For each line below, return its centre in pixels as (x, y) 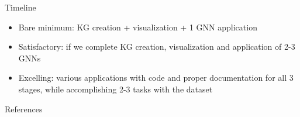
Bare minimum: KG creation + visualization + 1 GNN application (138, 27)
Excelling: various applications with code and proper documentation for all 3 (156, 78)
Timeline (20, 7)
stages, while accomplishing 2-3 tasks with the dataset (115, 89)
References (24, 109)
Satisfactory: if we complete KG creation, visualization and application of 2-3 (157, 47)
